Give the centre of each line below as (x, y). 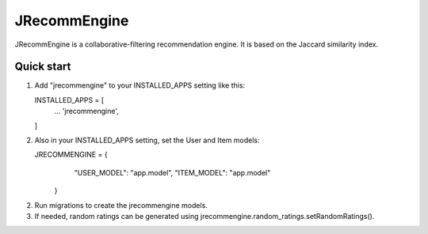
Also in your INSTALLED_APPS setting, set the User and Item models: (147, 140)
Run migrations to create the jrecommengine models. (121, 205)
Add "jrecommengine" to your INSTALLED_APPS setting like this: (140, 85)
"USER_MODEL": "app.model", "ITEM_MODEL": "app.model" (172, 172)
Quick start (43, 67)
